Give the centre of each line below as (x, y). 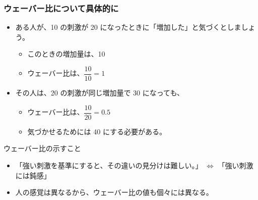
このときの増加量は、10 (66, 54)
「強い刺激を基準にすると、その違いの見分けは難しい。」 (109, 165)
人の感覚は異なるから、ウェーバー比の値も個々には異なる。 (114, 192)
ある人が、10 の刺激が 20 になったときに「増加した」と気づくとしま (128, 27)
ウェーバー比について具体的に (61, 8)
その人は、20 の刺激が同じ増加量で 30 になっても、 (100, 93)
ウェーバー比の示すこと (42, 148)
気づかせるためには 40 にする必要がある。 (97, 131)
